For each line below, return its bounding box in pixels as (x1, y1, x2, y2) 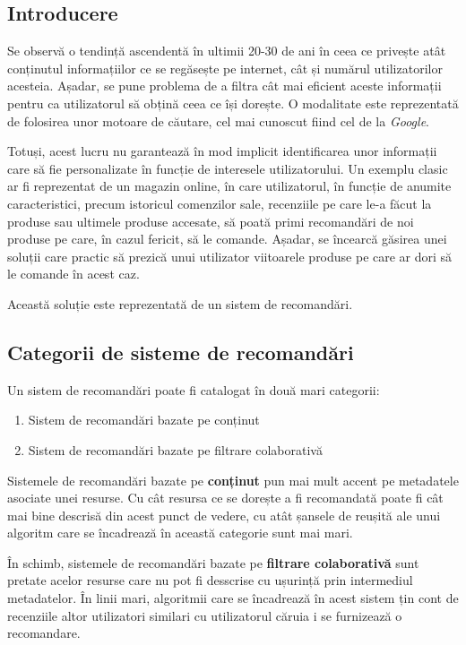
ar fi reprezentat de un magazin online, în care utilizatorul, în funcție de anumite (7, 176, 452, 195)
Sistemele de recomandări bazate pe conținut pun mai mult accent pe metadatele (7, 470, 459, 489)
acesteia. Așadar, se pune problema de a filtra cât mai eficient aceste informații (7, 76, 442, 95)
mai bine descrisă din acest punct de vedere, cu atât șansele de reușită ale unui (7, 505, 441, 524)
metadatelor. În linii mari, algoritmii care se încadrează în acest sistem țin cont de (7, 589, 459, 607)
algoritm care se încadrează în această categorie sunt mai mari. (7, 523, 353, 542)
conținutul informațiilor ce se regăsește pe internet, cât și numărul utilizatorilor (7, 58, 443, 77)
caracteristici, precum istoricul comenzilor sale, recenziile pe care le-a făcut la (7, 193, 432, 212)
